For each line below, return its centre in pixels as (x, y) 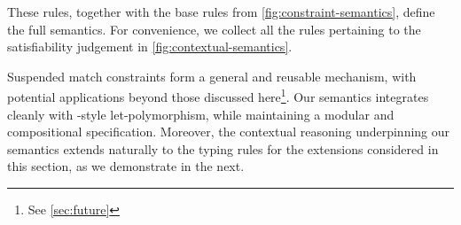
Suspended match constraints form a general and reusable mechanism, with (212, 76)
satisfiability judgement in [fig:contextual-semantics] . (150, 47)
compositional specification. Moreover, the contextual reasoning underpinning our (229, 132)
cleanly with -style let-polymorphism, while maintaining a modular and (201, 114)
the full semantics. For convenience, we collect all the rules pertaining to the (214, 29)
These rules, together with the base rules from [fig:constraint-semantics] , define (221, 12)
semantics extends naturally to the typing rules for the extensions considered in (223, 148)
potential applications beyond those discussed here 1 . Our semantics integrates (218, 96)
